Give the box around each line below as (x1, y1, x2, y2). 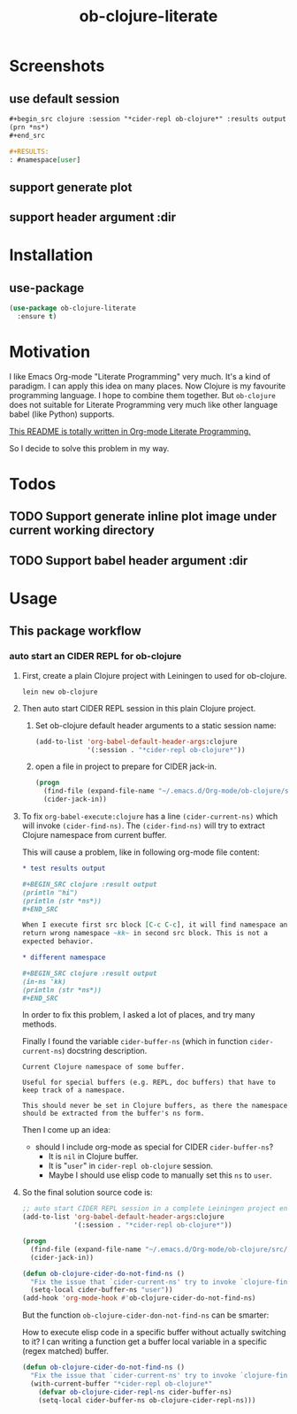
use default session (9, 91, 120, 106)
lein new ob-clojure (21, 688, 98, 696)
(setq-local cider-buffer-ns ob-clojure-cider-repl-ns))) (38, 1395, 256, 1404)
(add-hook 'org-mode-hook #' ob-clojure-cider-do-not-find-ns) (21, 1294, 256, 1303)
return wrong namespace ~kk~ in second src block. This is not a (21, 929, 268, 938)
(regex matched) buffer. (21, 1346, 109, 1356)
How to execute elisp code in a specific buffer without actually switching (21, 1327, 286, 1338)
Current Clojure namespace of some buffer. (21, 1063, 186, 1072)
